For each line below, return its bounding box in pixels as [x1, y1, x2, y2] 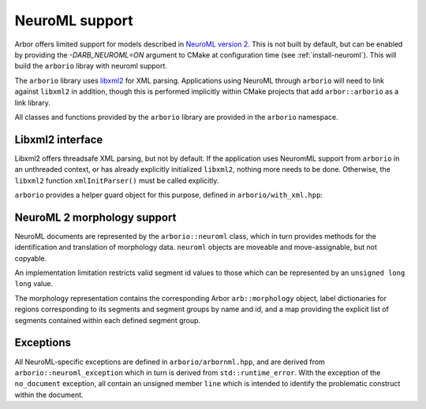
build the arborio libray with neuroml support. [14, 61, 167, 71]
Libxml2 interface [14, 132, 103, 146]
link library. [14, 98, 50, 107]
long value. [14, 279, 54, 288]
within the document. [14, 390, 84, 400]
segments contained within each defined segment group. [14, 315, 201, 325]
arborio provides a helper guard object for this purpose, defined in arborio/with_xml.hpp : [14, 190, 323, 199]
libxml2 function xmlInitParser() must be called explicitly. [14, 176, 219, 185]
